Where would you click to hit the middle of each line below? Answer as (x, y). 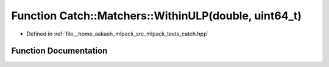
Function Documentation (59, 51)
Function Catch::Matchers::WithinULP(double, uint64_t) (156, 16)
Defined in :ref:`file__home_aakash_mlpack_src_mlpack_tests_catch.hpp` (118, 34)
